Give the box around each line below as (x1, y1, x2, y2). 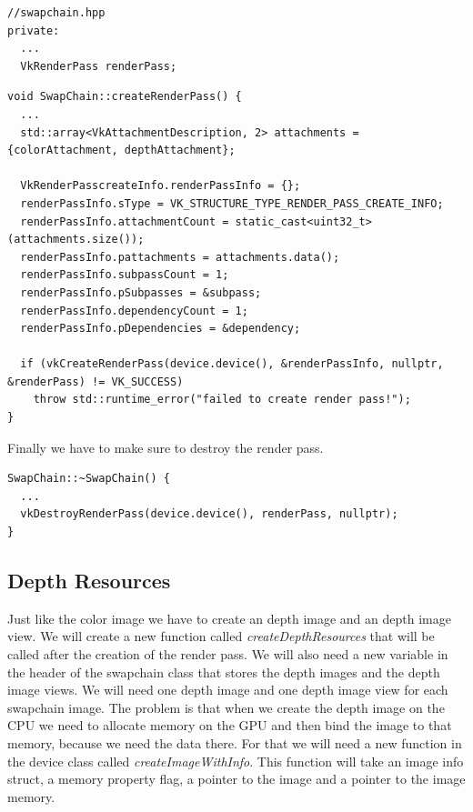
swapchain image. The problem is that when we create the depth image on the (7, 697, 445, 717)
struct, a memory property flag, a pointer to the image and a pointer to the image (7, 769, 466, 788)
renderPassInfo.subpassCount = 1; (20, 268, 229, 282)
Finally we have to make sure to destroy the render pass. (7, 437, 324, 456)
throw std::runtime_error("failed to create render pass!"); (33, 393, 411, 406)
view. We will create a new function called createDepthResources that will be (7, 627, 435, 646)
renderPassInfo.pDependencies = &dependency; (20, 322, 301, 336)
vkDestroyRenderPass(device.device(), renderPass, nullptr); (20, 507, 398, 521)
